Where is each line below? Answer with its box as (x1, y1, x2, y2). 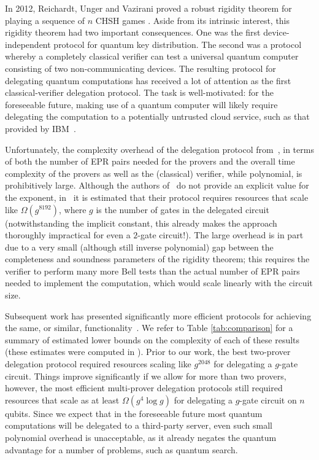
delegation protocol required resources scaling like (5, 357, 191, 370)
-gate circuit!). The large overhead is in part (137, 228, 304, 241)
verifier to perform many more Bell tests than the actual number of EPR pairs (5, 264, 300, 277)
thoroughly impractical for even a (5, 228, 131, 241)
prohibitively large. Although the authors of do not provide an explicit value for (5, 179, 309, 192)
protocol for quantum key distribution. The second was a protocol (53, 37, 302, 50)
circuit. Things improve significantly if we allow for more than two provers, (5, 369, 286, 382)
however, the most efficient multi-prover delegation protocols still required (5, 381, 283, 394)
